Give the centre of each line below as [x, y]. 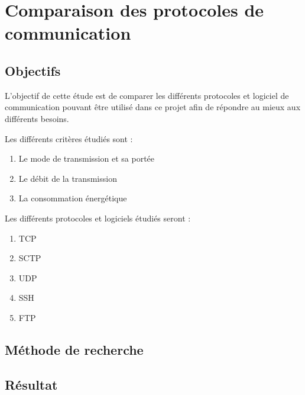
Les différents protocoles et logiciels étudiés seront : [98, 218]
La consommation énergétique [73, 198]
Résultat [31, 384]
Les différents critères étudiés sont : [69, 138]
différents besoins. [37, 118]
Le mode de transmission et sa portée [87, 158]
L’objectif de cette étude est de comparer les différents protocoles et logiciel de [147, 95]
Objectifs [33, 70]
